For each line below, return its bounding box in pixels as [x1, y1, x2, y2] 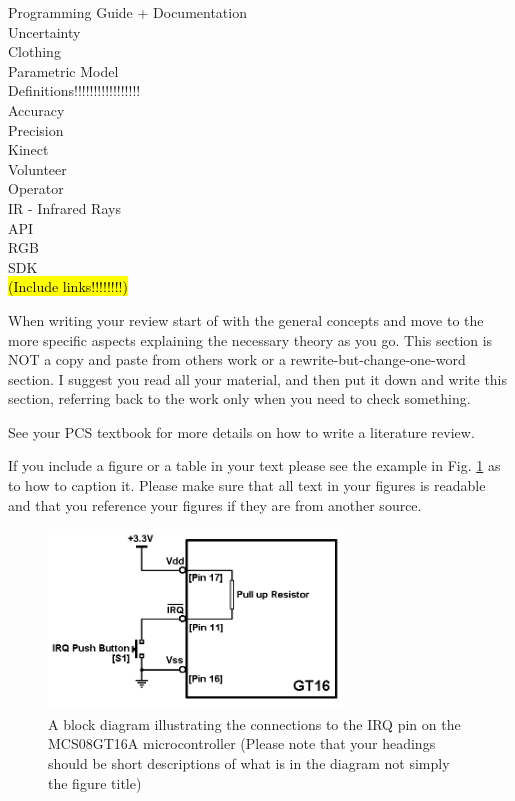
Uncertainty [8, 21, 81, 42]
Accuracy [8, 99, 65, 120]
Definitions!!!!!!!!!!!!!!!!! [8, 80, 141, 101]
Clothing [8, 41, 61, 62]
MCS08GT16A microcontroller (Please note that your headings [48, 733, 436, 754]
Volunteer [8, 158, 67, 179]
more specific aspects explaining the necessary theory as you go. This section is [8, 329, 493, 350]
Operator [8, 178, 64, 199]
